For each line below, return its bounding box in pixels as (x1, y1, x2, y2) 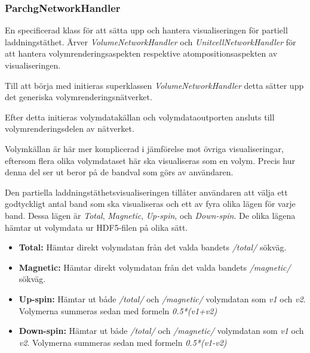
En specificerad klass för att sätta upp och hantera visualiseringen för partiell (5, 24, 288, 36)
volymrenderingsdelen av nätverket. (5, 122, 134, 135)
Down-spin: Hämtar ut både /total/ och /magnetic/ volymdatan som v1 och (19, 324, 304, 337)
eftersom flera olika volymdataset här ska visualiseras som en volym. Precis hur (5, 154, 295, 166)
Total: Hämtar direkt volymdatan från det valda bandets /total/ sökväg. (19, 241, 287, 253)
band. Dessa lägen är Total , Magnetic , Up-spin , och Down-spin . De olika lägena (5, 209, 296, 221)
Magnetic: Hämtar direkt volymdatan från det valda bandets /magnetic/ (19, 261, 291, 273)
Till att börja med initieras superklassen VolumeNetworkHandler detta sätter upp (5, 79, 304, 91)
